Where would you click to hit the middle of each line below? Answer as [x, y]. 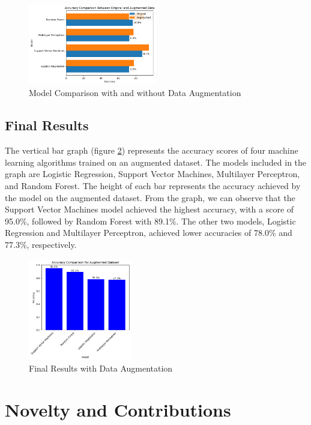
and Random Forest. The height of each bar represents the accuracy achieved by [153, 186]
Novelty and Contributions [118, 410]
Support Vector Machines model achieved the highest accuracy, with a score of [149, 209]
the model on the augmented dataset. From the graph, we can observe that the [150, 197]
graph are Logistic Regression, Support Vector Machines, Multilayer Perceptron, [152, 174]
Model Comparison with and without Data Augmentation [135, 93]
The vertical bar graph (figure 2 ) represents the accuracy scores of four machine [152, 150]
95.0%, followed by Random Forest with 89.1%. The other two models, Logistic [150, 221]
